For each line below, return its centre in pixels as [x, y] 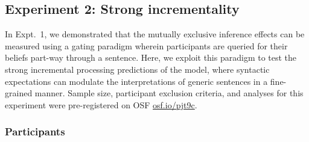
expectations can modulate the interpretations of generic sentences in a [136, 81]
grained [19, 93]
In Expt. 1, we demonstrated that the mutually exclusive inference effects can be [155, 34]
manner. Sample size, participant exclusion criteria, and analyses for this [169, 93]
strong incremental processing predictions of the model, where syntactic [137, 69]
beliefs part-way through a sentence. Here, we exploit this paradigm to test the [151, 57]
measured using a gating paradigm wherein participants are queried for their [146, 45]
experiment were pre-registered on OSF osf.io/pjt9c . [101, 104]
